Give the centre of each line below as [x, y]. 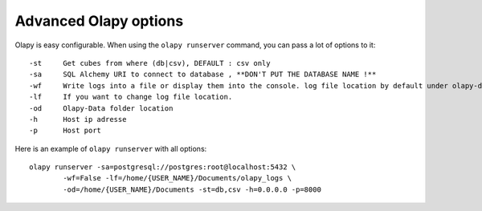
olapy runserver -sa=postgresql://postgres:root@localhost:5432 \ [163, 167]
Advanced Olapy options [99, 21]
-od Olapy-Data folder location [101, 108]
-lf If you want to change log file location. [131, 97]
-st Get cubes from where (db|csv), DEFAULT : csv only [150, 63]
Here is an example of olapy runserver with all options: [111, 148]
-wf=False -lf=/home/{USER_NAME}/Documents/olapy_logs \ [178, 178]
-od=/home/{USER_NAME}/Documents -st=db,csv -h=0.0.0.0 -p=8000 [192, 189]
